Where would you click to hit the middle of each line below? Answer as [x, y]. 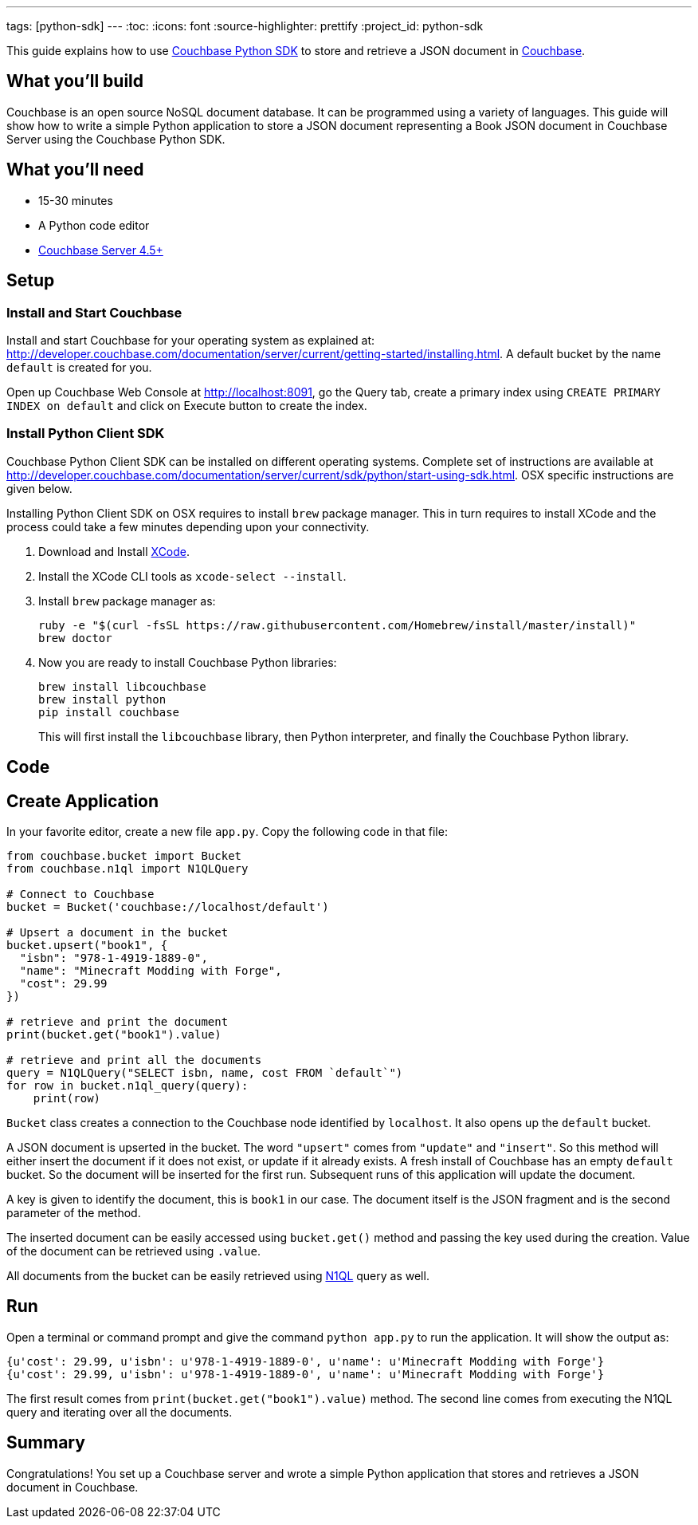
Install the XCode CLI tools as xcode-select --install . [192, 576]
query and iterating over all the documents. [120, 1412]
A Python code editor [94, 225]
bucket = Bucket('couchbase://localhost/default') [168, 906]
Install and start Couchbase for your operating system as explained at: [191, 340]
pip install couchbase [109, 712]
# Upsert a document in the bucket [118, 932]
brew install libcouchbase [122, 686]
